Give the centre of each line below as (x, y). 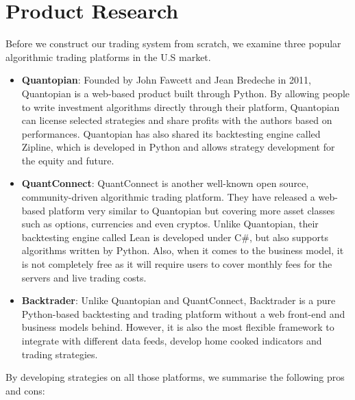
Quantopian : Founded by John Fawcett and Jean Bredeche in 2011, (166, 80)
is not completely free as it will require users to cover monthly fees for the (177, 264)
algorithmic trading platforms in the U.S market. (108, 57)
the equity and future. (68, 160)
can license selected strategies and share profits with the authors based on (177, 120)
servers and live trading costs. (84, 277)
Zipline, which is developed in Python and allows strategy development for (178, 147)
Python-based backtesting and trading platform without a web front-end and (183, 313)
